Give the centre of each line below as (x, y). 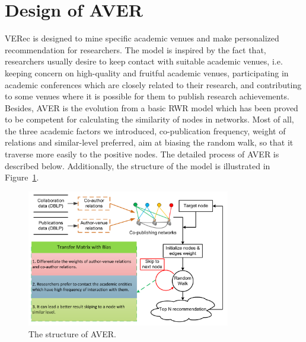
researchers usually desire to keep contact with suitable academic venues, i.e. (144, 61)
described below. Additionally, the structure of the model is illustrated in (138, 165)
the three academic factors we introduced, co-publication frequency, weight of (145, 130)
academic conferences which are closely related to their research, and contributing (153, 84)
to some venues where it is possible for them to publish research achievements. (147, 96)
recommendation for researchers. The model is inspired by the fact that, (136, 49)
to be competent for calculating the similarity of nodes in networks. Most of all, (149, 119)
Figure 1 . (22, 177)
